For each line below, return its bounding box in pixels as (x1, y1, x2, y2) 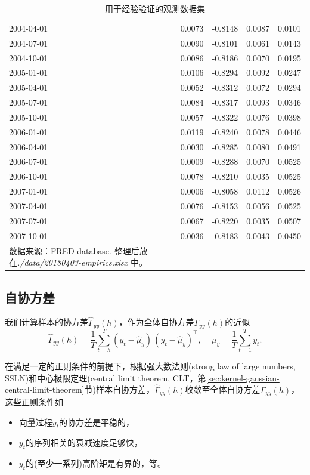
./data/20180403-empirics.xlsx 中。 (17, 256, 147, 269)
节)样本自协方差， (84, 383, 154, 396)
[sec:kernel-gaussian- (206, 371, 280, 384)
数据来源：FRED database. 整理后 (9, 244, 139, 257)
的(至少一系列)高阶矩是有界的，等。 (26, 457, 166, 470)
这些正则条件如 (5, 396, 63, 408)
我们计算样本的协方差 (5, 316, 88, 328)
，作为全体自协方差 (119, 316, 194, 328)
